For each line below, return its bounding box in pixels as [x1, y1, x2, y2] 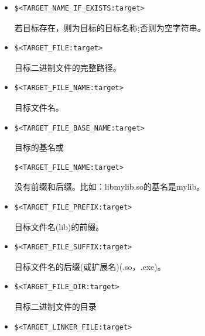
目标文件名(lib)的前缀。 [14, 220, 104, 232]
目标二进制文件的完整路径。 [14, 61, 121, 73]
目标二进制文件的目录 [14, 300, 97, 312]
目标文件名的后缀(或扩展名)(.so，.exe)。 [14, 260, 166, 272]
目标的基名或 [14, 141, 64, 153]
